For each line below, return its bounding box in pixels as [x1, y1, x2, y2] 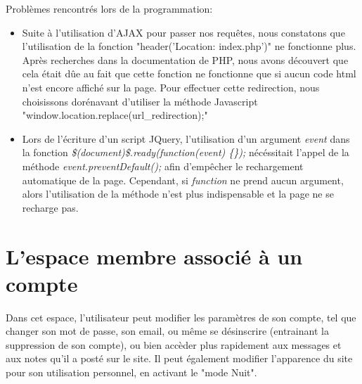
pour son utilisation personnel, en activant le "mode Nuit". [6, 365, 257, 379]
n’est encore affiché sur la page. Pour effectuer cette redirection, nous [22, 79, 320, 94]
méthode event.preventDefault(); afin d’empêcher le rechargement [22, 158, 304, 173]
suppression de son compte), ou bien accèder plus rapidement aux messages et [6, 337, 342, 352]
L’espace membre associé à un [6, 241, 303, 270]
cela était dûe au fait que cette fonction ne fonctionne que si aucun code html [22, 66, 356, 81]
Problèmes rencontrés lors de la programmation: [6, 1, 213, 15]
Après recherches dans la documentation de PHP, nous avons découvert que [22, 52, 349, 67]
